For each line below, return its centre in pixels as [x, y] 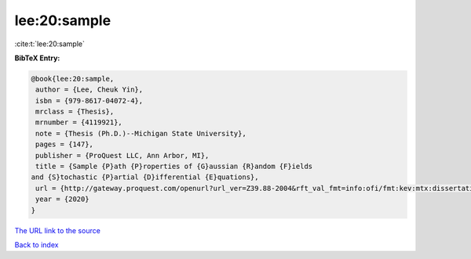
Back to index [37, 245]
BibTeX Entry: [37, 58]
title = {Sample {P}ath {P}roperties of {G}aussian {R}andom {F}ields [174, 167]
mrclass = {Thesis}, [75, 112]
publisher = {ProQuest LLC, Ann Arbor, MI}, [122, 155]
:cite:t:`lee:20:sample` [50, 44]
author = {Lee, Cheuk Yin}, [89, 90]
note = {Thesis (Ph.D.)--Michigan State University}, [141, 133]
